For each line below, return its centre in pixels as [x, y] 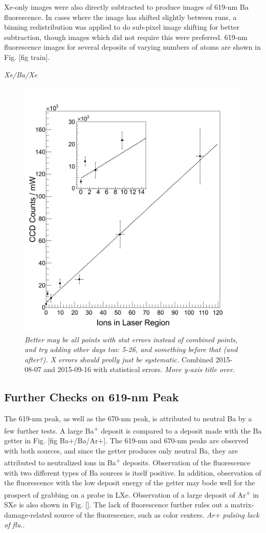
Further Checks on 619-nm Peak [92, 397]
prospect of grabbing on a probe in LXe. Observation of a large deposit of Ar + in [131, 494]
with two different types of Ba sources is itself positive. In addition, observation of [133, 472]
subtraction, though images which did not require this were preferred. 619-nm [126, 37]
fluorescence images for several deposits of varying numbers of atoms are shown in [132, 47]
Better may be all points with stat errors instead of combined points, [131, 339]
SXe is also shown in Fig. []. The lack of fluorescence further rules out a [116, 504]
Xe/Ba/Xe [21, 74]
